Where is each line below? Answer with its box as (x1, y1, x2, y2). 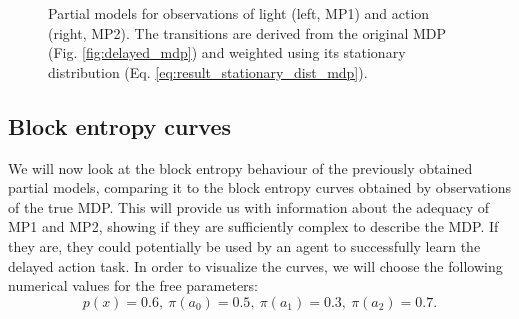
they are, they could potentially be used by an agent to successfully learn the (8, 235, 481, 256)
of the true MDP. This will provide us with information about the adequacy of (8, 196, 489, 217)
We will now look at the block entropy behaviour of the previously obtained (8, 157, 473, 178)
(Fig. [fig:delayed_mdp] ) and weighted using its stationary (48, 42, 406, 63)
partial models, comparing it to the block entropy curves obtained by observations (8, 177, 511, 198)
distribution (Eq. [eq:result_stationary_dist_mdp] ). (48, 61, 368, 82)
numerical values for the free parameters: (8, 275, 258, 296)
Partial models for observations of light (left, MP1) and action (48, 3, 430, 23)
